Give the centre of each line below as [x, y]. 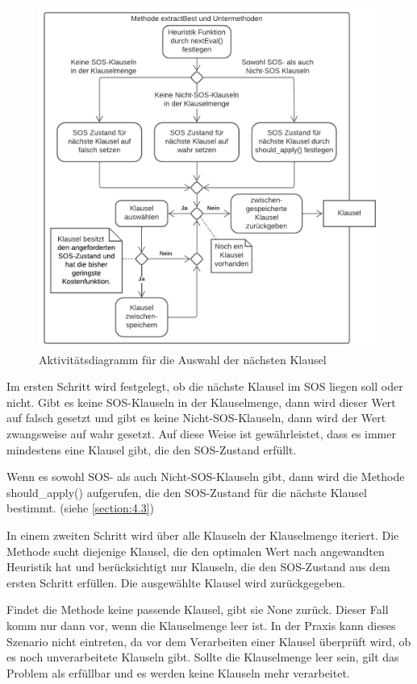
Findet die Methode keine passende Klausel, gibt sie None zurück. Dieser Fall [198, 609]
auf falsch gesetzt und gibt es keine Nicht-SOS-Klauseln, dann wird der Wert [196, 418]
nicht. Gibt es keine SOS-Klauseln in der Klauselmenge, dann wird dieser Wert [201, 402]
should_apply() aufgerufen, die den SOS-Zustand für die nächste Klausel [187, 492]
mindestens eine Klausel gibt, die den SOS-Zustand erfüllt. [152, 449]
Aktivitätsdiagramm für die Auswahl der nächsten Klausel [183, 359]
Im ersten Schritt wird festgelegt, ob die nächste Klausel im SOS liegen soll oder [205, 386]
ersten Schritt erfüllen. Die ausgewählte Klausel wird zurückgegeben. [176, 582]
